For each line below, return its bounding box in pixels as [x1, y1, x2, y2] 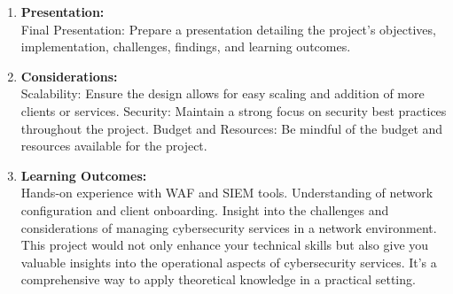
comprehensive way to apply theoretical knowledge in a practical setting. [20, 270, 416, 289]
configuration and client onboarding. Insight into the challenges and [20, 200, 389, 219]
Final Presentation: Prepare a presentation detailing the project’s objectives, [20, 19, 436, 38]
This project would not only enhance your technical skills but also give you [20, 236, 429, 254]
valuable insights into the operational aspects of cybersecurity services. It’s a [20, 252, 437, 271]
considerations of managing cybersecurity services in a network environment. [20, 218, 437, 236]
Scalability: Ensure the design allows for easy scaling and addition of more [20, 84, 425, 103]
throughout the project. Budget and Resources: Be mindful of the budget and [20, 119, 443, 137]
